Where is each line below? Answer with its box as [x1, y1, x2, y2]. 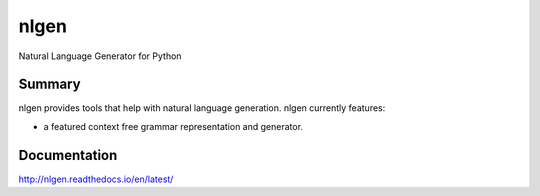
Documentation [18, 146, 118, 164]
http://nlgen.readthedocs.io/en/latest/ [18, 173, 174, 185]
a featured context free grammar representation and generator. [43, 120, 304, 132]
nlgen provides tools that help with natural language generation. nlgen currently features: [18, 102, 386, 114]
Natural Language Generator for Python [18, 50, 182, 62]
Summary [18, 76, 81, 93]
